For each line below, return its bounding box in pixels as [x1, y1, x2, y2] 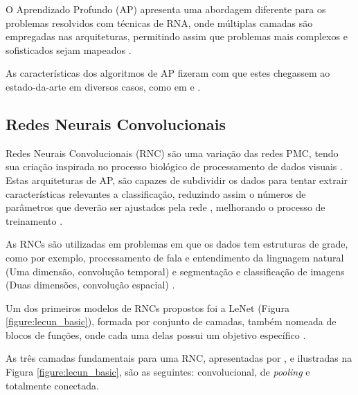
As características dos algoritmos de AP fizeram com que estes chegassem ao [6, 66, 330, 80]
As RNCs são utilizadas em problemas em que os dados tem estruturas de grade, [6, 237, 348, 251]
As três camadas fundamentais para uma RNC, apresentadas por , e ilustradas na [6, 351, 352, 365]
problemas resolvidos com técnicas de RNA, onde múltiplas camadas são [6, 15, 313, 30]
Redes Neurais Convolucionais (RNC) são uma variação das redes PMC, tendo [6, 145, 339, 160]
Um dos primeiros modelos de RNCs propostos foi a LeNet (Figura [6, 300, 289, 315]
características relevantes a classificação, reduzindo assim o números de [6, 186, 306, 201]
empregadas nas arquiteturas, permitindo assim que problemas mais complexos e [6, 29, 348, 44]
